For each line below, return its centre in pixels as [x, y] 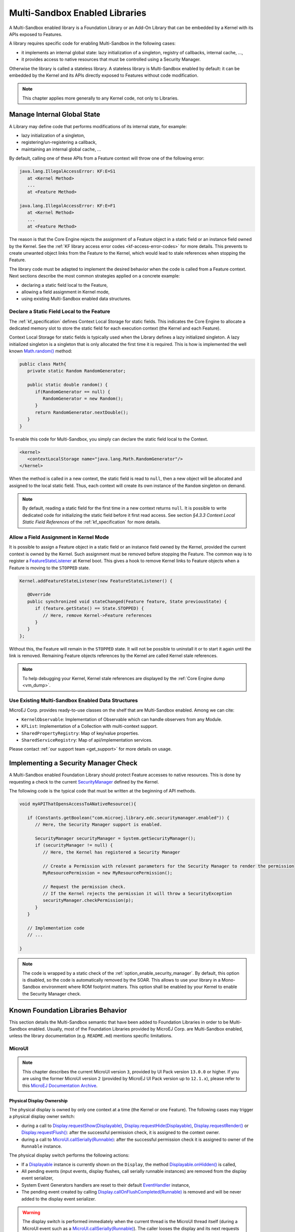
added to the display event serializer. [59, 1199]
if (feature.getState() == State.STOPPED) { [90, 608]
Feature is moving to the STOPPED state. [50, 568]
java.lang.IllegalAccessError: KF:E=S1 [67, 171]
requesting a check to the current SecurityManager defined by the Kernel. [84, 782]
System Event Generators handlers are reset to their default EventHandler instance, [106, 1185]
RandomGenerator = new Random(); [83, 398]
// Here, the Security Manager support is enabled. [99, 825]
